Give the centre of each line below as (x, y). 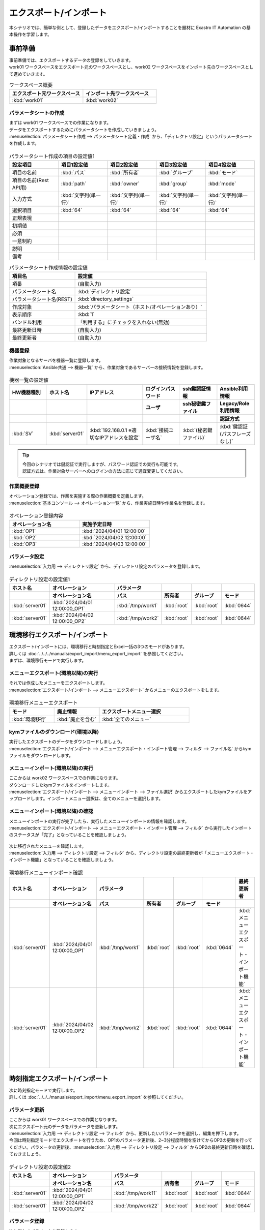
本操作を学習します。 (30, 34)
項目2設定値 (124, 165)
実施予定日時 (97, 524)
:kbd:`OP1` (24, 531)
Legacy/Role (235, 403)
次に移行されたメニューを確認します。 (48, 846)
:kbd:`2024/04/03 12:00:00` (115, 544)
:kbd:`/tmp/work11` (135, 1193)
